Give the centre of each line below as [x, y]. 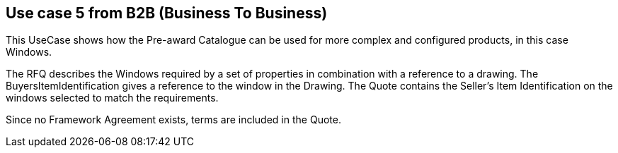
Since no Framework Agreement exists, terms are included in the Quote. [173, 120]
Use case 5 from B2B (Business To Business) [167, 13]
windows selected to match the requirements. [112, 98]
